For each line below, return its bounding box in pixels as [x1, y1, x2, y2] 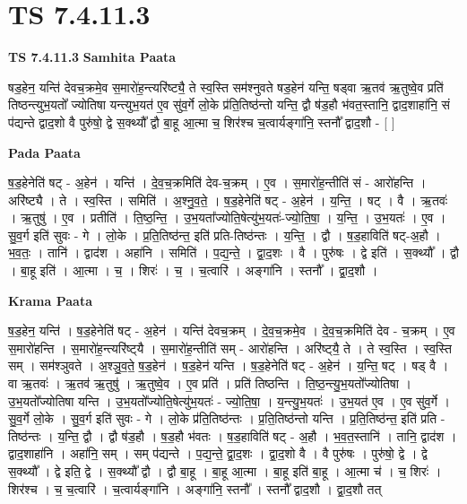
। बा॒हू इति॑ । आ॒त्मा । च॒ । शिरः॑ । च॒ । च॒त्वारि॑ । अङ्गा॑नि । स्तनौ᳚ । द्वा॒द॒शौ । [8, 261, 378, 280]
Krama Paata [8, 291, 92, 309]
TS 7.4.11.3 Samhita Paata [8, 48, 177, 66]
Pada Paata [8, 143, 81, 161]
